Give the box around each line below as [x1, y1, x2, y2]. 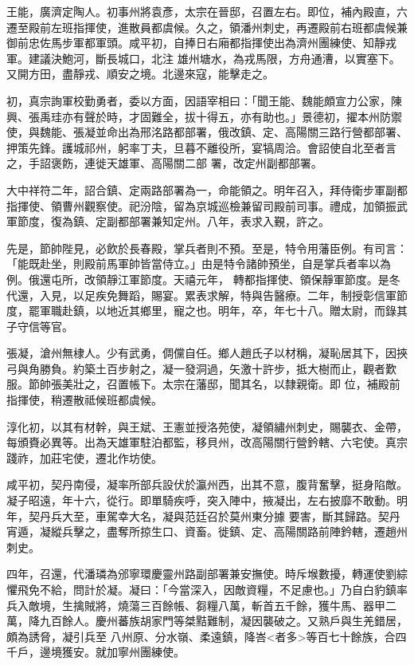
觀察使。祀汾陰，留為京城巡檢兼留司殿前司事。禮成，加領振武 [84, 197, 408, 214]
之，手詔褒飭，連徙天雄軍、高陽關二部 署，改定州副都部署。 [6, 155, 322, 171]
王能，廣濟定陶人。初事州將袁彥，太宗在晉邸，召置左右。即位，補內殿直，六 [6, 3, 408, 19]
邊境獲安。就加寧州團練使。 [39, 643, 185, 660]
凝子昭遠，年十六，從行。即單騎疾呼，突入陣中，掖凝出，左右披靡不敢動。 [6, 492, 396, 509]
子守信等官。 [6, 317, 73, 334]
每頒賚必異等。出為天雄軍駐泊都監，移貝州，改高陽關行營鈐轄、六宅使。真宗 [6, 434, 408, 451]
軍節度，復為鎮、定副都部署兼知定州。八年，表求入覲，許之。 [6, 213, 330, 230]
